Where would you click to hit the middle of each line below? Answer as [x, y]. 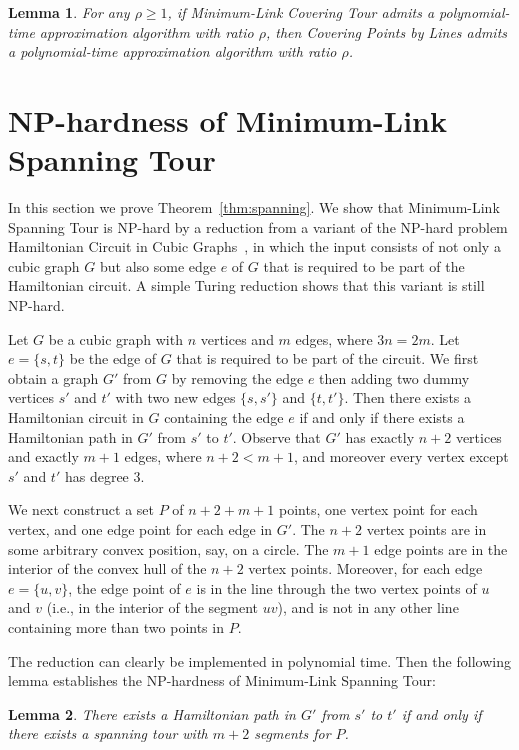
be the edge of [113, 358]
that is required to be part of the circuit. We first [327, 358]
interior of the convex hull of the [107, 568]
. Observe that [276, 436]
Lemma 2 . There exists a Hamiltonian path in [152, 713]
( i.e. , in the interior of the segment [152, 607]
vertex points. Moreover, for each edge [365, 568]
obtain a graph [53, 377]
